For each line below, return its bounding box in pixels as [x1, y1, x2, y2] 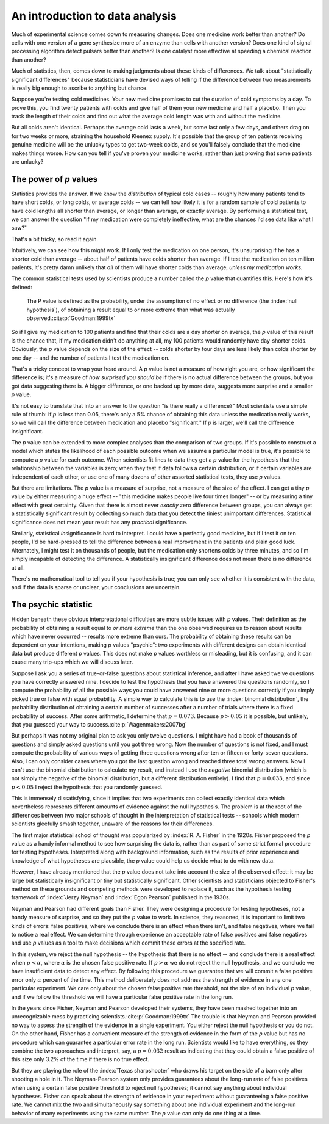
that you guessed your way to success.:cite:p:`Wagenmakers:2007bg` [11, 720, 187, 728]
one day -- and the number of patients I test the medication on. [11, 354, 170, 361]
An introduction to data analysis [11, 9, 177, 23]
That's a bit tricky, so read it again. [11, 235, 99, 242]
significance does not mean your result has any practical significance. [11, 518, 188, 526]
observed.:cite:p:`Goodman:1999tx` [26, 314, 116, 322]
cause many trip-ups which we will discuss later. [11, 658, 133, 665]
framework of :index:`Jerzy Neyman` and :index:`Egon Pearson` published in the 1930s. [11, 894, 231, 901]
